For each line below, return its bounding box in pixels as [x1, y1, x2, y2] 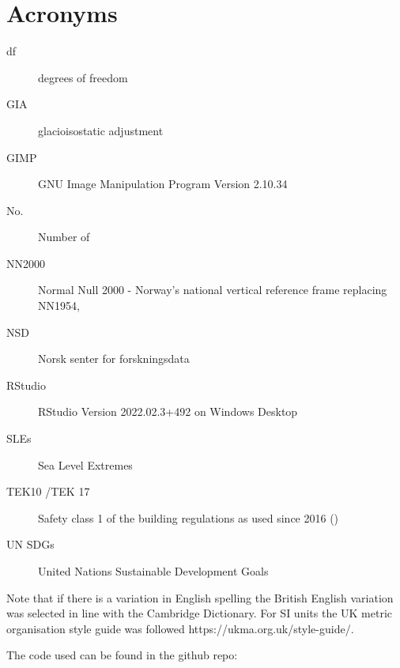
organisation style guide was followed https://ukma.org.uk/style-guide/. [6, 620, 354, 636]
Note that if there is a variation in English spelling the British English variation [6, 589, 394, 606]
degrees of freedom [38, 69, 128, 85]
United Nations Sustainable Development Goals [38, 563, 269, 579]
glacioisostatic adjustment [38, 122, 164, 138]
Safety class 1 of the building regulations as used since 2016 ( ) [38, 509, 339, 526]
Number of [38, 228, 90, 245]
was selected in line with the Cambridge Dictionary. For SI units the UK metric [6, 605, 393, 621]
